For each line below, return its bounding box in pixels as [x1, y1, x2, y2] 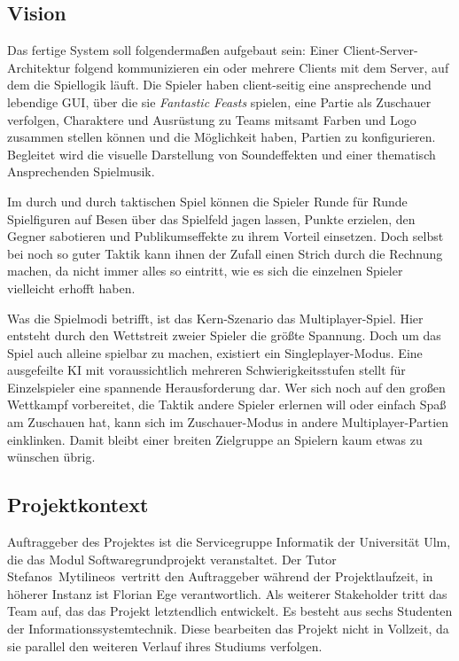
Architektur [7, 58, 71, 76]
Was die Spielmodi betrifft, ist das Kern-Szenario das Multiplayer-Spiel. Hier [7, 308, 424, 327]
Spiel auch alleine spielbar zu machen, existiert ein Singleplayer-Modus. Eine [7, 343, 423, 362]
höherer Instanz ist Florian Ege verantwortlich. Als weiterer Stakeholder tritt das [7, 584, 447, 603]
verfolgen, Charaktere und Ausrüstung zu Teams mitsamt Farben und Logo [7, 110, 416, 128]
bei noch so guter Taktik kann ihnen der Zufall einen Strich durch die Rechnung [7, 244, 443, 262]
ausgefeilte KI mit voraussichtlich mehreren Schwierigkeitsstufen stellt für [7, 361, 406, 379]
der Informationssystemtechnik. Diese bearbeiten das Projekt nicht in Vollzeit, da [7, 619, 449, 638]
